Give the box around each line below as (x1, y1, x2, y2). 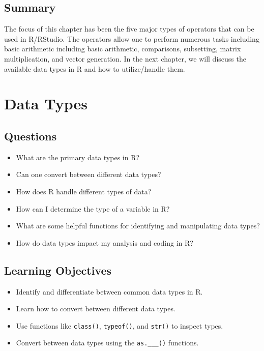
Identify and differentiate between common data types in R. (16, 286, 203, 297)
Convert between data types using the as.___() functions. (16, 337, 199, 348)
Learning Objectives (4, 262, 112, 278)
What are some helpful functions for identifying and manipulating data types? (16, 220, 260, 231)
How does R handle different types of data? (16, 186, 152, 196)
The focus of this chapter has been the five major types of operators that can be (4, 23, 254, 34)
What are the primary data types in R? (16, 152, 140, 162)
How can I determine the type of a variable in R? (16, 203, 170, 214)
